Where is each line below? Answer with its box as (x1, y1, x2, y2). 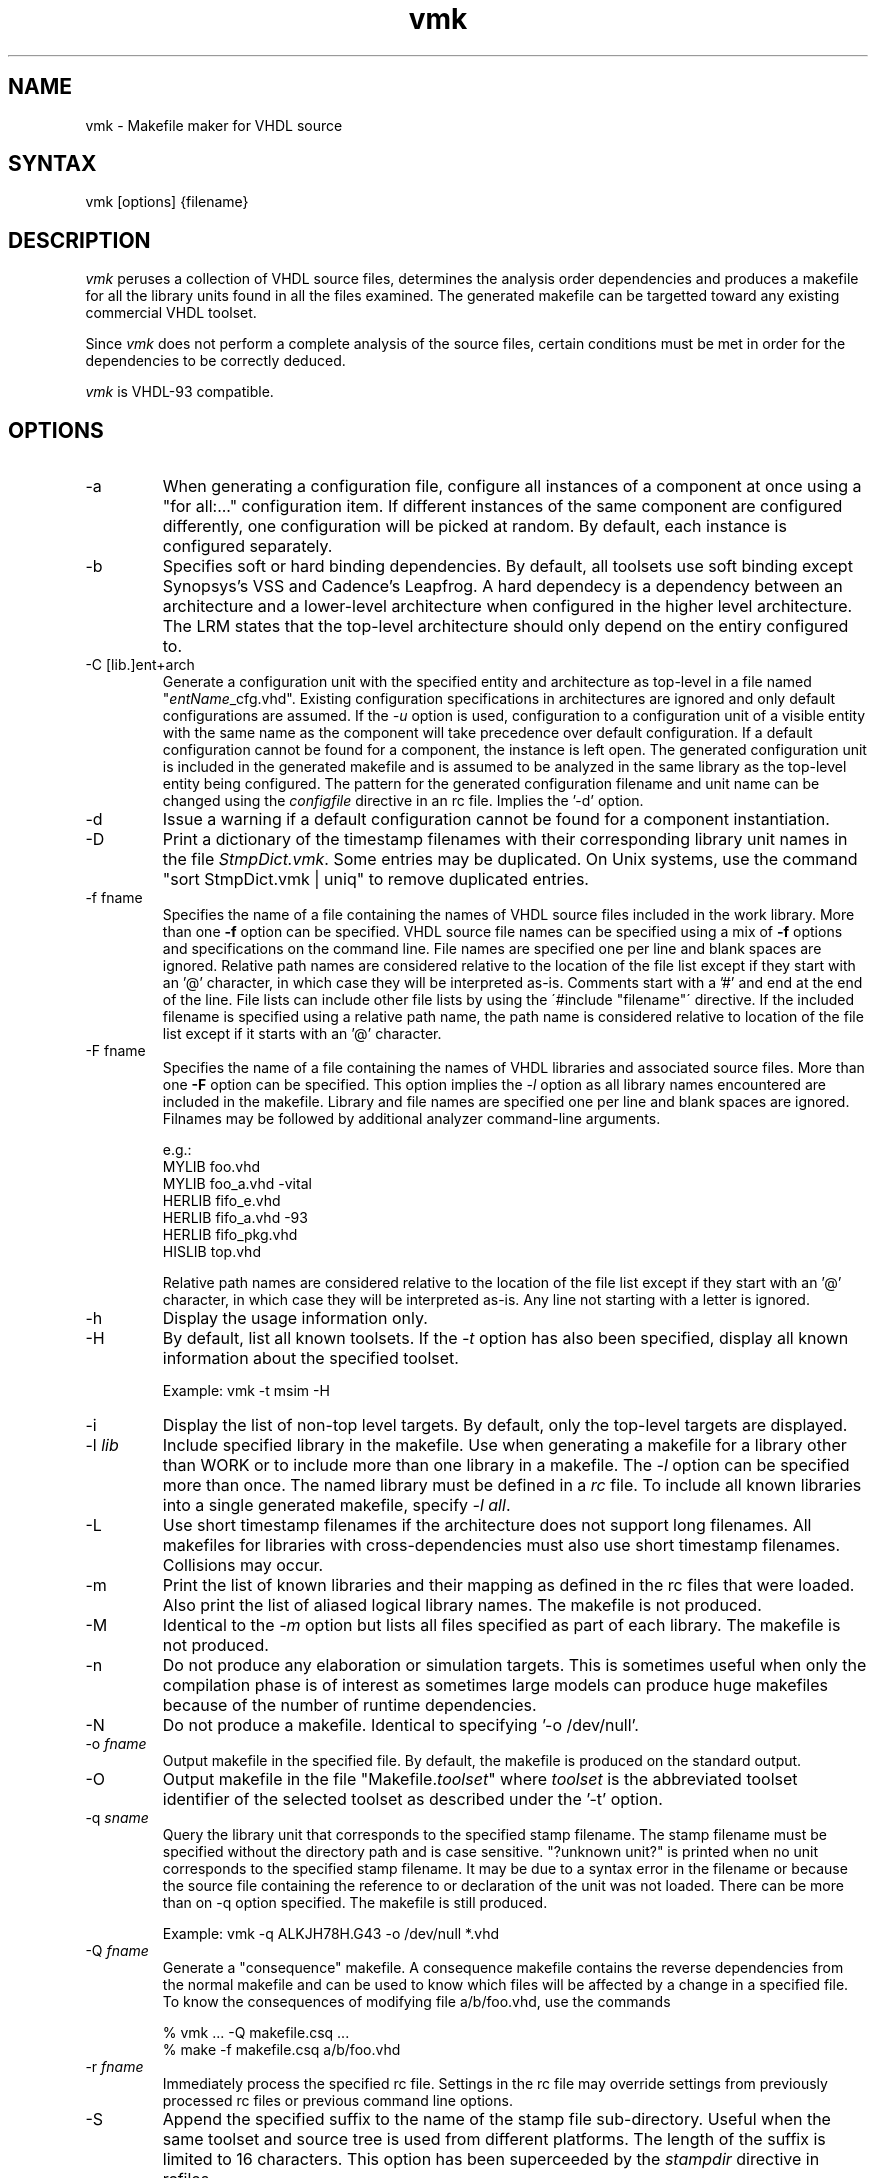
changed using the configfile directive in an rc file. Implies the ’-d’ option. (162, 792, 644, 810)
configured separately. (162, 536, 333, 557)
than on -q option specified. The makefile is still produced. (162, 1894, 548, 1912)
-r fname (85, 2058, 144, 2076)
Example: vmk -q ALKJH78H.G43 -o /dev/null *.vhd (162, 1925, 500, 1943)
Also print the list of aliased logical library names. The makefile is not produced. (162, 1595, 762, 1616)
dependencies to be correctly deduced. (85, 352, 346, 370)
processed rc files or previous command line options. (162, 2092, 513, 2110)
